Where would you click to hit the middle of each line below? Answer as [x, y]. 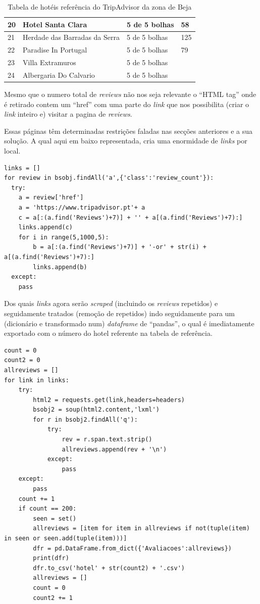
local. [12, 151]
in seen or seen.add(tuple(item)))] [66, 538]
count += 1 [37, 499]
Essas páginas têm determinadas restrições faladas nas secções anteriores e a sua [128, 131]
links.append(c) [46, 228]
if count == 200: [47, 509]
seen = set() [55, 518]
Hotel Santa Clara [55, 24]
